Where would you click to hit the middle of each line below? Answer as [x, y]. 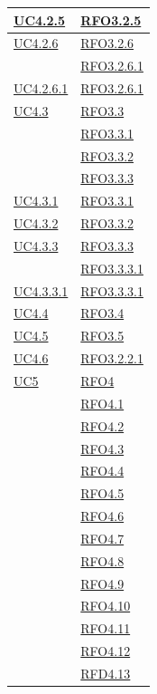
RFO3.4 [102, 313]
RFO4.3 [102, 448]
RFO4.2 [102, 425]
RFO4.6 [102, 516]
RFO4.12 [106, 651]
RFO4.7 [102, 538]
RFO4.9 [102, 583]
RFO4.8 [102, 560]
